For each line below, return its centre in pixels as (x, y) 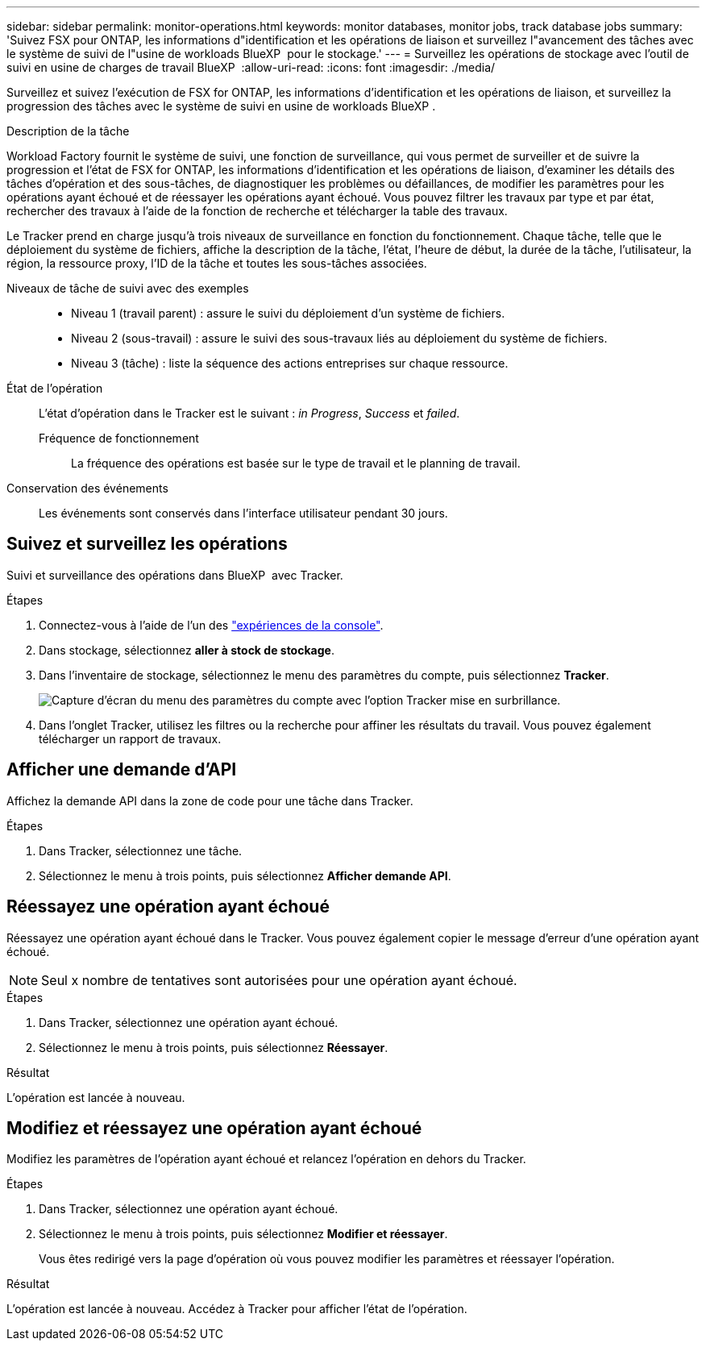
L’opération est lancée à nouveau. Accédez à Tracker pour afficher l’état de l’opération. (237, 1309)
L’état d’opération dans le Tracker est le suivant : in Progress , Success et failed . (249, 413)
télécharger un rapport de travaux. (130, 738)
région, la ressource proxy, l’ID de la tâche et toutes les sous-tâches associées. (217, 263)
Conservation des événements (87, 488)
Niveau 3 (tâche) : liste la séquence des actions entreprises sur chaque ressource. (290, 363)
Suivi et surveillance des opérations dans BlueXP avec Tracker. (175, 575)
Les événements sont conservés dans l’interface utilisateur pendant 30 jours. (243, 513)
